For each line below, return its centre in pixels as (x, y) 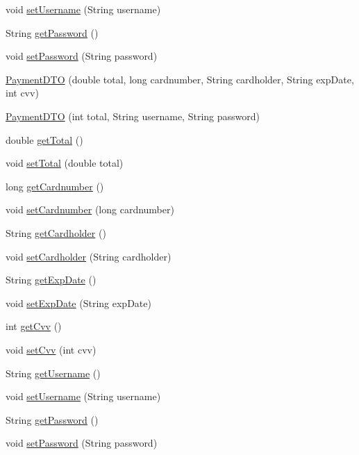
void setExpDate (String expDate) (78, 303)
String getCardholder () (56, 232)
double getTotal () (44, 139)
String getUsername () (53, 373)
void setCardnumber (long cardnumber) (90, 209)
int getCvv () (34, 326)
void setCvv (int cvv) (51, 349)
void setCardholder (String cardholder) (89, 256)
